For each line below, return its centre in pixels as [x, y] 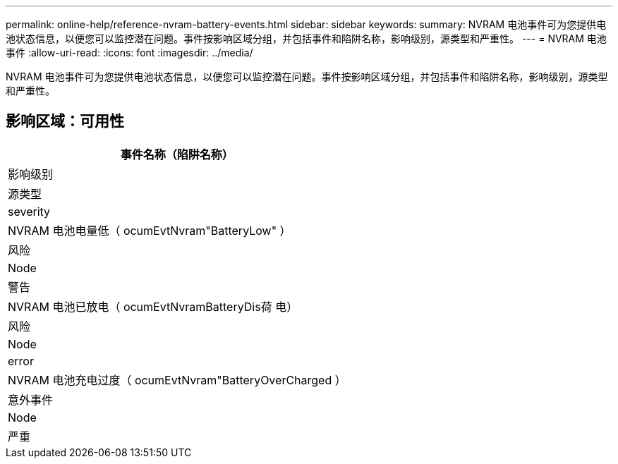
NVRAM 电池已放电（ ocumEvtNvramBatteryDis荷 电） [153, 306]
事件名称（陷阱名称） [177, 154]
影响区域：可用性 [65, 121]
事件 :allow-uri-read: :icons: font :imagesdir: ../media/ [129, 53]
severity [29, 211]
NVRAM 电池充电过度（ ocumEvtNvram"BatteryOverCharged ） [177, 380]
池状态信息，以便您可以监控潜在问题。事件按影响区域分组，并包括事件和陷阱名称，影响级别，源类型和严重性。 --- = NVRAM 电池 [306, 38]
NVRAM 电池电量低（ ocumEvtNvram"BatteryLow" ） [150, 230]
